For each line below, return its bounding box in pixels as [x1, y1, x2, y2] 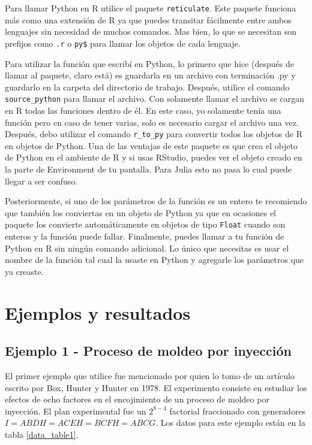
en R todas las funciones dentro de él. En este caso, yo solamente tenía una [5, 104, 281, 116]
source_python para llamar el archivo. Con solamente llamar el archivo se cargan [5, 92, 305, 105]
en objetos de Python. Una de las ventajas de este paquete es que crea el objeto [5, 139, 298, 152]
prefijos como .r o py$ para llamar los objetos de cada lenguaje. [5, 37, 241, 49]
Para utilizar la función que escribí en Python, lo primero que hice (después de [5, 57, 294, 69]
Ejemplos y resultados [5, 300, 191, 325]
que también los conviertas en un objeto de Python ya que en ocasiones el [5, 206, 277, 219]
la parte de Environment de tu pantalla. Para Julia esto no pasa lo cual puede [5, 162, 292, 175]
